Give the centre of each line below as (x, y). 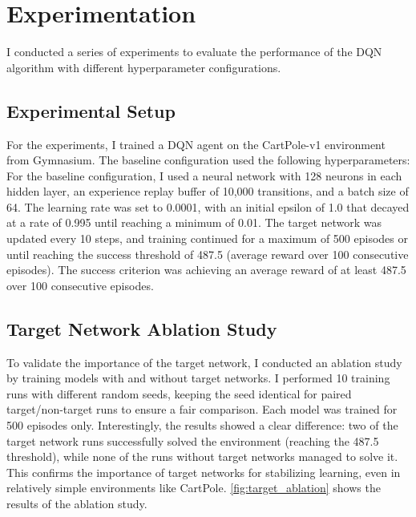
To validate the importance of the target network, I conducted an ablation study (204, 362)
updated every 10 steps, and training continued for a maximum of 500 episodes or (207, 238)
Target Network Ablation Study (142, 328)
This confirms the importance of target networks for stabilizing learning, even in (204, 472)
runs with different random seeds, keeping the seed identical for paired (179, 393)
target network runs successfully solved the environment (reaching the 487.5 (193, 440)
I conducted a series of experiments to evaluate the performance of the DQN (194, 52)
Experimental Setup (91, 110)
